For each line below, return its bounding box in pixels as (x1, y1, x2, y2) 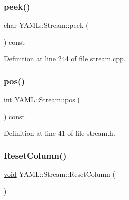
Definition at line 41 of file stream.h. (4, 128, 115, 138)
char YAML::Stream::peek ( (4, 20, 89, 30)
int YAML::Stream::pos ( (4, 94, 80, 105)
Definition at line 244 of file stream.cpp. (4, 53, 126, 64)
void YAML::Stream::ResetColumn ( (4, 169, 115, 179)
